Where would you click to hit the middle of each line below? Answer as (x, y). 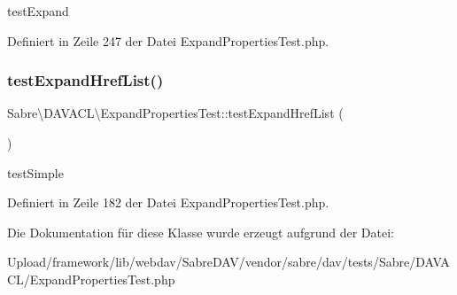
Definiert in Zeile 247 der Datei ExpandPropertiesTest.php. (168, 40)
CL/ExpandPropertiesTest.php (91, 279)
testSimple (35, 172)
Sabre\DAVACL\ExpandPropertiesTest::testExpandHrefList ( (175, 113)
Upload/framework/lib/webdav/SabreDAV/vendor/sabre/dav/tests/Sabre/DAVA (228, 262)
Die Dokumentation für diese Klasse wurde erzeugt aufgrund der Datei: (201, 232)
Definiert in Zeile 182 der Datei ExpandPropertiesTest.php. (168, 202)
